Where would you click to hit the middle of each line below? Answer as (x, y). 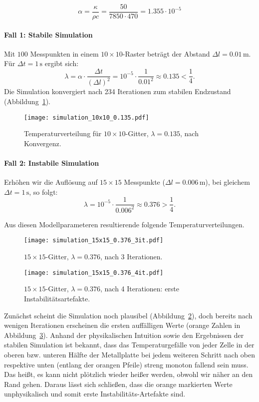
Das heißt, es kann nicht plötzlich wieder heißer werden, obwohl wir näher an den (129, 374)
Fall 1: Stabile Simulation (48, 34)
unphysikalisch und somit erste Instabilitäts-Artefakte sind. (95, 394)
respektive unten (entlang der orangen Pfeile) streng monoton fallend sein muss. (126, 364)
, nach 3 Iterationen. (131, 257)
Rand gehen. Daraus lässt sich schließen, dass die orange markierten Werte (118, 384)
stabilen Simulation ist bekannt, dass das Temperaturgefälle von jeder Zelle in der (129, 345)
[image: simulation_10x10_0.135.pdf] (87, 117)
